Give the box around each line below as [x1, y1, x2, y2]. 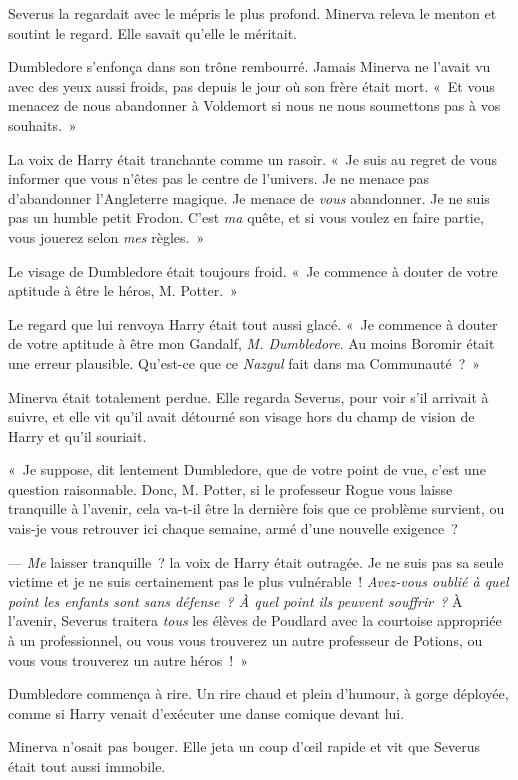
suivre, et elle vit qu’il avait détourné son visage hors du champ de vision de [8, 406, 475, 427]
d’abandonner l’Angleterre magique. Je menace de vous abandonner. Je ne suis [8, 187, 490, 208]
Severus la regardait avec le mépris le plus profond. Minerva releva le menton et [8, 3, 497, 23]
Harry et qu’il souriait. [8, 425, 147, 446]
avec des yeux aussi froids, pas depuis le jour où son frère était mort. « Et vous [8, 75, 495, 96]
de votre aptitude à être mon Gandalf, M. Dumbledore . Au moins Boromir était [8, 333, 495, 354]
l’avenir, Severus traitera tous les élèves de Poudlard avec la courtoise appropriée [8, 610, 502, 631]
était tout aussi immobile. [8, 756, 166, 776]
